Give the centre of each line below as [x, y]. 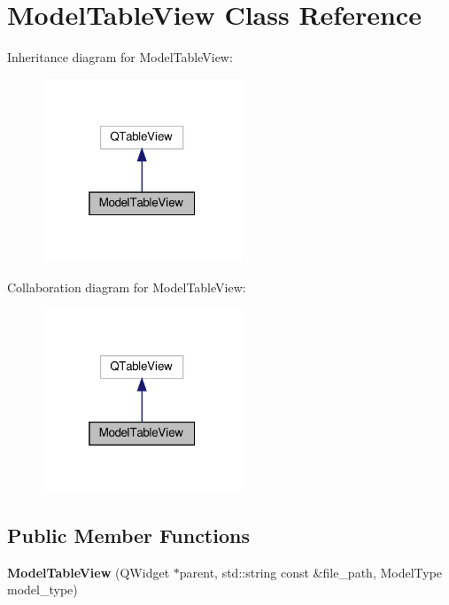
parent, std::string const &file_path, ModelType [311, 572]
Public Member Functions [128, 535]
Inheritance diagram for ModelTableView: [120, 57]
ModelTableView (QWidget [89, 572]
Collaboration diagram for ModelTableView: [127, 287]
